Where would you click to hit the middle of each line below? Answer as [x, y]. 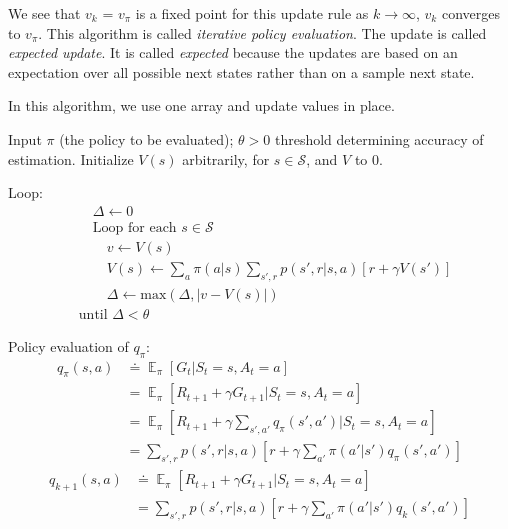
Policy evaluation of [68, 345]
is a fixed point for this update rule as [252, 13]
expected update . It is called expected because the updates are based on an [233, 52]
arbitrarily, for [226, 158]
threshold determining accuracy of [379, 138]
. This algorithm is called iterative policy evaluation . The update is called [262, 32]
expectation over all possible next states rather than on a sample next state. [241, 71]
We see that [44, 13]
